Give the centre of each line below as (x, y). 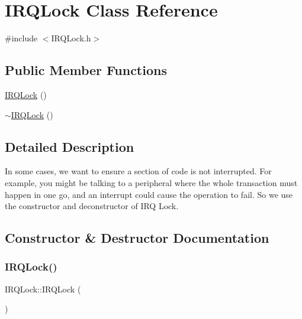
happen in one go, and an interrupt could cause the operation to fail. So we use (149, 194)
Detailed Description (70, 146)
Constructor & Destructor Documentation (137, 238)
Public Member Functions (86, 70)
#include (21, 38)
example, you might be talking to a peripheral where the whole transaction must (151, 182)
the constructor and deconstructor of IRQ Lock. (92, 206)
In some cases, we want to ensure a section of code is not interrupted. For (138, 171)
